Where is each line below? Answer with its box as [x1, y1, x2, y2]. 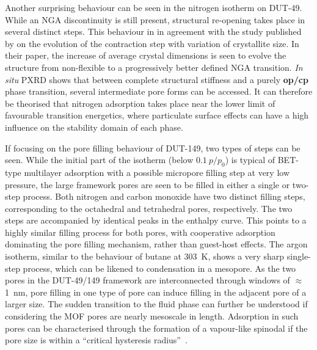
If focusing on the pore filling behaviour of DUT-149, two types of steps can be [5, 141, 301, 154]
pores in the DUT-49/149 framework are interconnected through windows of [5, 274, 290, 286]
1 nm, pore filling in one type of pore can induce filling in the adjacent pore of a [5, 285, 307, 298]
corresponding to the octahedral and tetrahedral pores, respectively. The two [5, 202, 293, 214]
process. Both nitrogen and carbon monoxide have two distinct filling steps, [23, 190, 305, 203]
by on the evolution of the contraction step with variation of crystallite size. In [5, 37, 299, 49]
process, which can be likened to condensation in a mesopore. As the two [23, 261, 296, 274]
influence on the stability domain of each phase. [5, 120, 183, 133]
